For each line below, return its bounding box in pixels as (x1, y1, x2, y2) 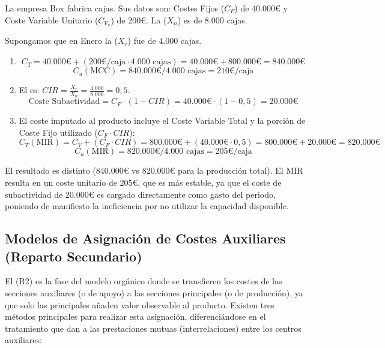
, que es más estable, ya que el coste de (138, 176, 282, 189)
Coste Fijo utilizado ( (19, 126, 98, 138)
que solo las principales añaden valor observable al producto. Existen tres (5, 298, 274, 311)
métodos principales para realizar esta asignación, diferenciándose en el (5, 310, 266, 323)
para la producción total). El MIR (178, 164, 303, 177)
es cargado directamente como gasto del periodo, (97, 188, 276, 200)
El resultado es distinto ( (5, 164, 96, 177)
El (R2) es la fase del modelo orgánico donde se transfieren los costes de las (5, 275, 282, 287)
